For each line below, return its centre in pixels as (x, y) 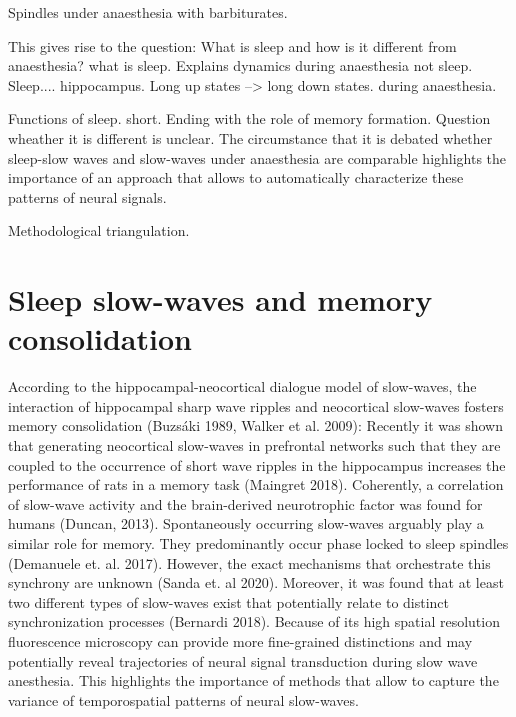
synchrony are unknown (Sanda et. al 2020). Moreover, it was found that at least (256, 582)
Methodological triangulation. (99, 230)
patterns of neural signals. (87, 196)
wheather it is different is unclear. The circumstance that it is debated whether (250, 137)
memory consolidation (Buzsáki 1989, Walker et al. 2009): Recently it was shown (256, 425)
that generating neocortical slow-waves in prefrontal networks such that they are (254, 445)
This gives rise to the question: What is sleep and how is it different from (232, 45)
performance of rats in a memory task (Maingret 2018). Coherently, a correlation (256, 484)
